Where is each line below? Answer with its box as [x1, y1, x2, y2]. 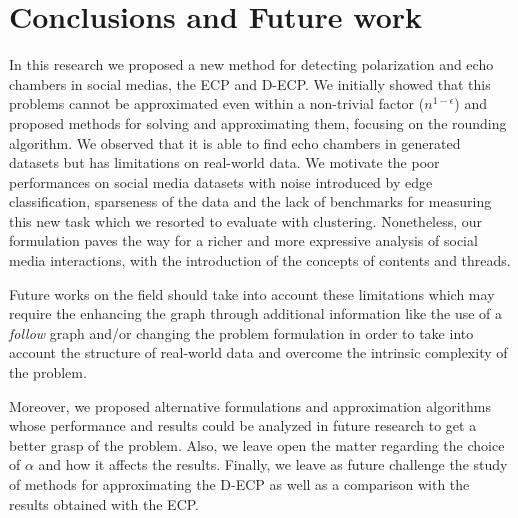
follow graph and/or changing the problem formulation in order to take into [9, 322, 474, 343]
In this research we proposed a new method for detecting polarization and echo [9, 54, 494, 75]
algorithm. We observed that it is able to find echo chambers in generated [9, 132, 461, 153]
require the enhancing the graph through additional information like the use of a [9, 303, 503, 324]
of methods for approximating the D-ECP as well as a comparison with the [9, 474, 470, 494]
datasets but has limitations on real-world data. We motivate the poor [9, 152, 440, 173]
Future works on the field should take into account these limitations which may [9, 283, 495, 304]
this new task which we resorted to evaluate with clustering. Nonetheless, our [9, 210, 483, 231]
